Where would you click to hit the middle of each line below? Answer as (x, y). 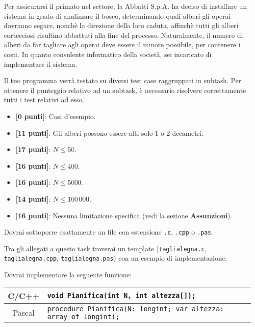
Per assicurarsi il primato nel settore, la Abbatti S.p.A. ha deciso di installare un (126, 6)
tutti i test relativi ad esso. (44, 100)
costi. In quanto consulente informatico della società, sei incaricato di (108, 54)
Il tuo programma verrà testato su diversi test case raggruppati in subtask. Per (123, 80)
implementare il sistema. (41, 64)
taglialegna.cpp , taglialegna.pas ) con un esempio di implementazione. (115, 258)
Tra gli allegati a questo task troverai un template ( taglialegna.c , (105, 248)
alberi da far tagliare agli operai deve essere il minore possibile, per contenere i (122, 45)
